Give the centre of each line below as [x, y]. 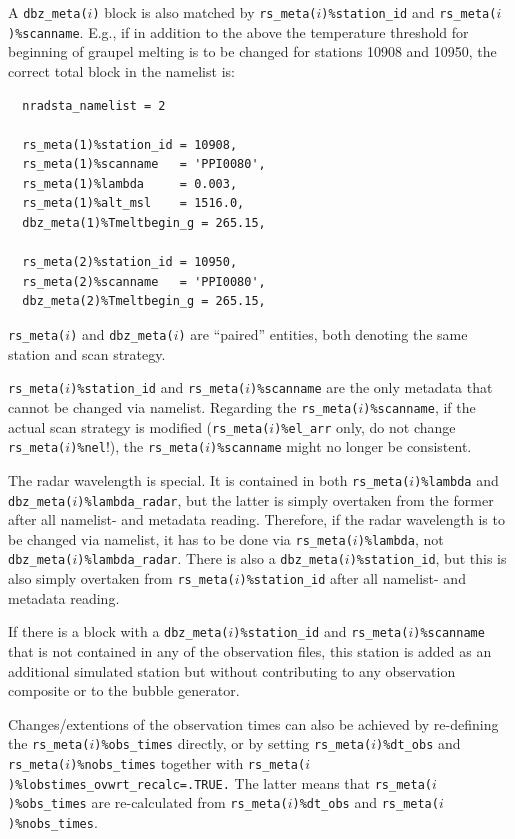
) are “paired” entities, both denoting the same [323, 334]
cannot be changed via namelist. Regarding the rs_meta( [183, 406]
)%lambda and [456, 479]
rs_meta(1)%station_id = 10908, [130, 144]
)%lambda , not [400, 538]
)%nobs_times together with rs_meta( [188, 763]
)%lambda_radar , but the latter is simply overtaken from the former [285, 499]
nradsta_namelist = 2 [94, 105]
